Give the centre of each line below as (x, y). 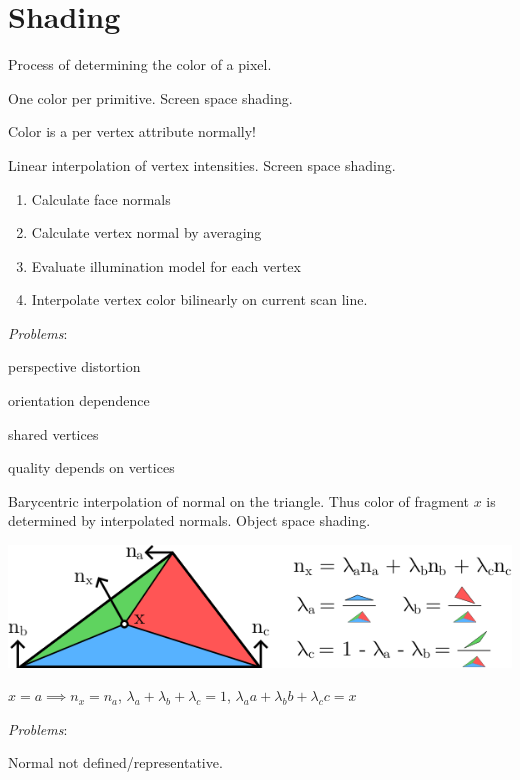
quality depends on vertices (91, 467)
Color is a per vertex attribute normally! (132, 131)
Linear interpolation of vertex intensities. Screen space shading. (202, 164)
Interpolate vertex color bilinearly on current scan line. (199, 299)
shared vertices (53, 433)
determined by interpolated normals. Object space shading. (189, 520)
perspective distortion (74, 366)
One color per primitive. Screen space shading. (150, 97)
